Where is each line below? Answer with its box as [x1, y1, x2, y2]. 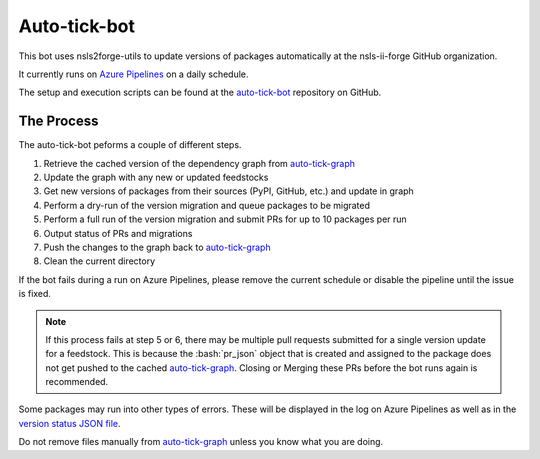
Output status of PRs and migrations [43, 227, 193, 239]
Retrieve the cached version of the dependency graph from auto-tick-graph [43, 157, 355, 169]
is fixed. [18, 288, 52, 300]
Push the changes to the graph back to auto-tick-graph [43, 241, 271, 253]
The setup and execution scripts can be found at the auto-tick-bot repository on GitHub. [18, 86, 382, 99]
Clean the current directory [43, 255, 156, 267]
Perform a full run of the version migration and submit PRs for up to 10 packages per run [43, 213, 407, 225]
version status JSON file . [18, 417, 121, 429]
